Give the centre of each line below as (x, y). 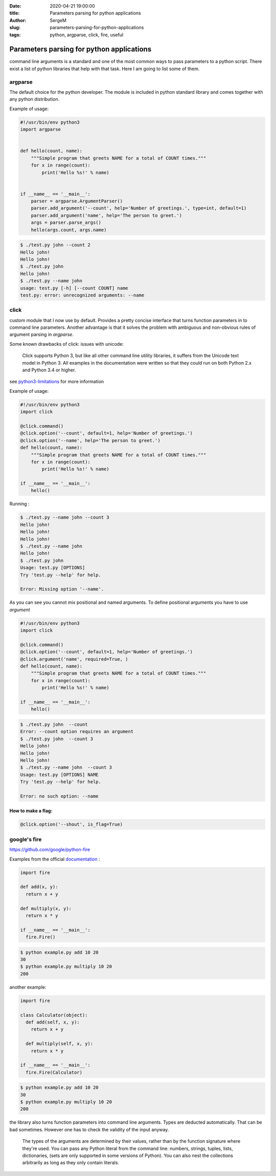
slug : (15, 28)
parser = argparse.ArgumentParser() (77, 201)
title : (15, 13)
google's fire (26, 839)
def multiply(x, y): (46, 908)
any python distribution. (34, 99)
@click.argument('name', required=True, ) (74, 659)
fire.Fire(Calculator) (54, 1072)
